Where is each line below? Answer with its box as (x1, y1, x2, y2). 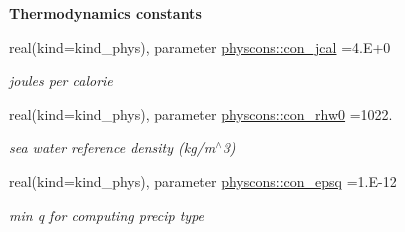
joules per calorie (9, 70, 113, 91)
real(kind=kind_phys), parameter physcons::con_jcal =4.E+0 (9, 36, 391, 57)
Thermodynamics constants (9, 3, 202, 23)
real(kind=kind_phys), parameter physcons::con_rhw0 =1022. (9, 103, 393, 124)
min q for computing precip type (9, 204, 205, 225)
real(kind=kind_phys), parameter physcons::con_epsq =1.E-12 (9, 170, 397, 191)
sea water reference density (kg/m (9, 137, 216, 158)
